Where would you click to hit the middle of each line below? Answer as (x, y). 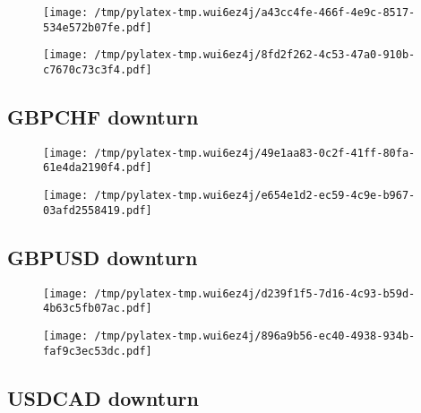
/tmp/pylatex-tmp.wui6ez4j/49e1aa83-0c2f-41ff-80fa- (255, 153)
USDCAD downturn (103, 397)
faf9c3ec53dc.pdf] (98, 351)
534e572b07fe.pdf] (98, 27)
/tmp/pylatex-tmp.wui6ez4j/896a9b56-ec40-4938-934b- (255, 336)
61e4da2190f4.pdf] (98, 168)
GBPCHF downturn (103, 117)
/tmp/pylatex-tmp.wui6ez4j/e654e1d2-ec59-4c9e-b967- (255, 196)
